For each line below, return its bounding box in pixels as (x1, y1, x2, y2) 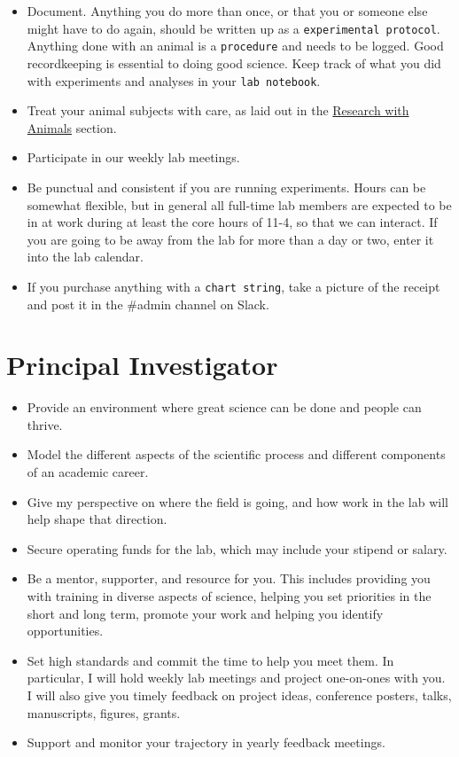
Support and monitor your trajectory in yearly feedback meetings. (27, 733, 385, 752)
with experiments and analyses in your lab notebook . (27, 71, 321, 90)
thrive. (27, 415, 63, 433)
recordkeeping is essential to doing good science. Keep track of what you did (27, 53, 441, 72)
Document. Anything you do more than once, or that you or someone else (27, 2, 428, 20)
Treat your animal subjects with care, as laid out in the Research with (27, 101, 409, 120)
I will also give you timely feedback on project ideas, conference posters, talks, (27, 686, 452, 704)
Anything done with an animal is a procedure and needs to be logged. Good (27, 36, 444, 55)
